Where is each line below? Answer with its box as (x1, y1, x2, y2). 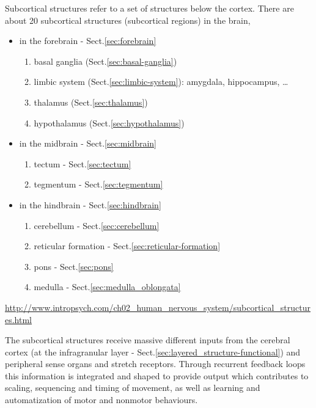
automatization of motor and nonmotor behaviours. (5, 393, 198, 406)
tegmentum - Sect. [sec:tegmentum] (34, 178, 163, 191)
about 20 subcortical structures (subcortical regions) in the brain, (5, 13, 251, 26)
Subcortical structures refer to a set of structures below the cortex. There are (5, 2, 294, 14)
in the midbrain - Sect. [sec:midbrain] (19, 137, 156, 150)
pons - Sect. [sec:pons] (34, 260, 114, 272)
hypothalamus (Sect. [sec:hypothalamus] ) (34, 116, 185, 129)
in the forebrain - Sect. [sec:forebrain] (19, 34, 156, 47)
